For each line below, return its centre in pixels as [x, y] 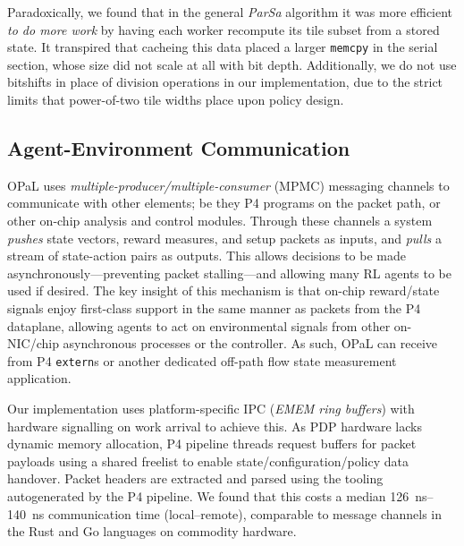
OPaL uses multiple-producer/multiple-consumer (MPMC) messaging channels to [228, 185]
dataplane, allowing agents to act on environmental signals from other [199, 325]
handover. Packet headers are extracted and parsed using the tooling [195, 478]
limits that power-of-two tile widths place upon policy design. [176, 100]
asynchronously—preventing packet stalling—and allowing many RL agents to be [230, 273]
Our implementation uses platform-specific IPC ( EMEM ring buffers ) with [211, 409]
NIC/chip [33, 343]
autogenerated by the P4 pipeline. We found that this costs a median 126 [208, 495]
